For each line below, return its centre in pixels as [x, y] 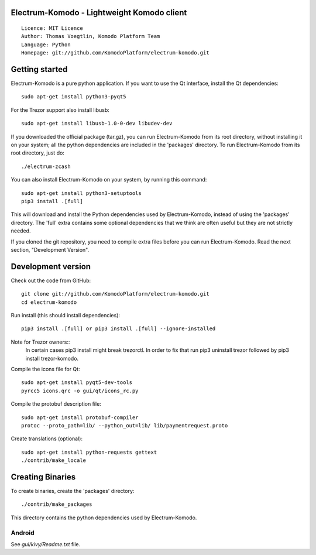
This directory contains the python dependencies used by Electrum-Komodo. [104, 518]
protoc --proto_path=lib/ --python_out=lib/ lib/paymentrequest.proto [125, 425]
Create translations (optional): [47, 438]
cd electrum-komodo [49, 302]
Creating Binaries [43, 477]
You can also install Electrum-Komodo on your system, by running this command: [109, 180]
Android [23, 533]
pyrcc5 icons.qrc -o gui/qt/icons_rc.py [80, 390]
